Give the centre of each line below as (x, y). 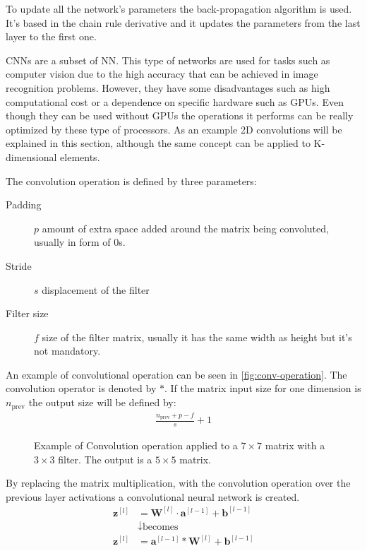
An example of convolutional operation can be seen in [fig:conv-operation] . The (176, 374)
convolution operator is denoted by (81, 388)
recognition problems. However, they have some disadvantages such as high (168, 87)
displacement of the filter (96, 289)
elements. (80, 156)
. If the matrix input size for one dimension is (263, 388)
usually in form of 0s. (80, 242)
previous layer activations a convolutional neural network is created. (153, 496)
